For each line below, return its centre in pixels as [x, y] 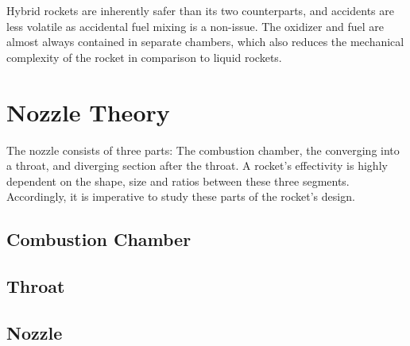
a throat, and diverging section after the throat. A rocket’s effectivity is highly [197, 165]
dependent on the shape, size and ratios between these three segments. [178, 181]
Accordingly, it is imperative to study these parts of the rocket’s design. [181, 196]
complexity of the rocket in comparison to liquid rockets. [144, 57]
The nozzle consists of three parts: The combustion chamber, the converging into [203, 150]
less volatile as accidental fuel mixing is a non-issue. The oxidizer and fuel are [195, 26]
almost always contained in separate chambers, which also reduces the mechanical [205, 42]
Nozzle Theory [88, 111]
